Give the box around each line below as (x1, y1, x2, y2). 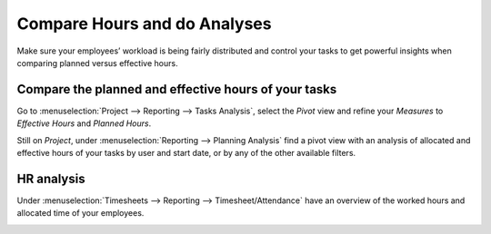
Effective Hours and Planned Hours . (16, 118, 152, 129)
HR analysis (16, 171, 85, 186)
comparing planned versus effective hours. (16, 57, 178, 68)
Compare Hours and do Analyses (16, 14, 272, 34)
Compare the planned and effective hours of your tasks (16, 82, 337, 97)
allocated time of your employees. (16, 208, 145, 219)
